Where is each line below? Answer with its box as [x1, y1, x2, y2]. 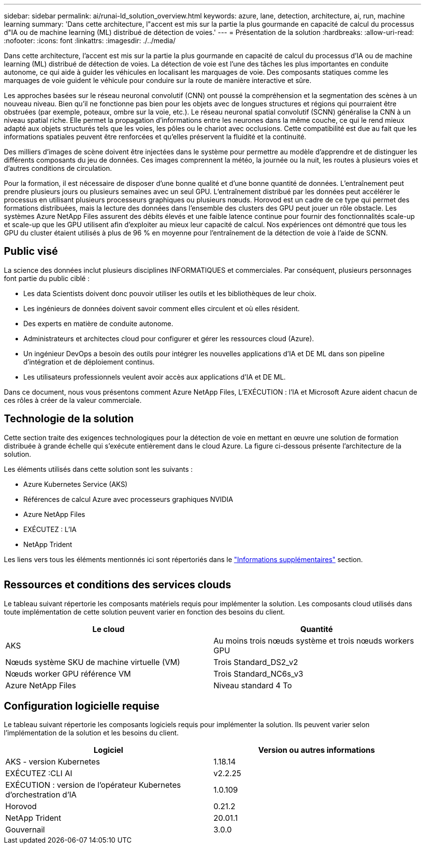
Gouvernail [5, 825, 45, 835]
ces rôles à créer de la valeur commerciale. [4, 396, 142, 404]
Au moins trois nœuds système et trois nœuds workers [213, 635, 414, 646]
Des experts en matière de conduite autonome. [23, 319, 174, 328]
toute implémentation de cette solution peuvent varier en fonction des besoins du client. [4, 607, 285, 616]
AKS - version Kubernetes [5, 757, 100, 767]
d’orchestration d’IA [5, 790, 77, 800]
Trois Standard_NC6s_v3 [213, 668, 303, 679]
